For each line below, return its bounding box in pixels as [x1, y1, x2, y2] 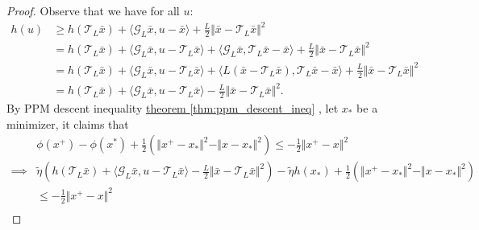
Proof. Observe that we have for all [6, 2, 180, 18]
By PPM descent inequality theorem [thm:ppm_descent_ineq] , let [6, 100, 339, 117]
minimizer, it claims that [6, 115, 129, 132]
